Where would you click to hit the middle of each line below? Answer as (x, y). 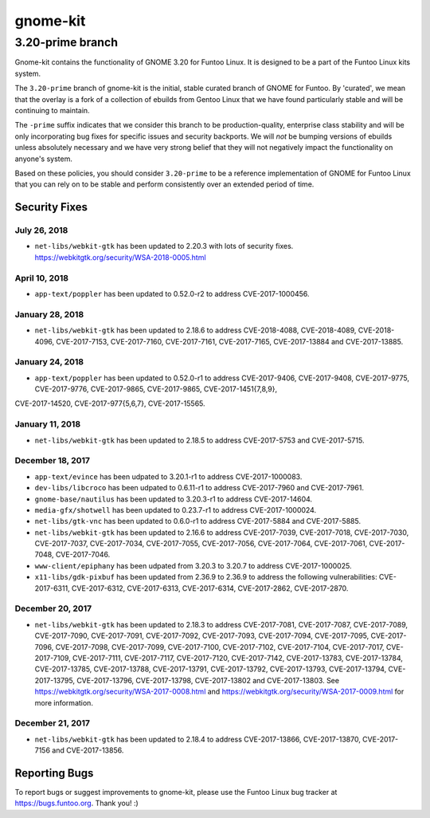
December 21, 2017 (53, 723)
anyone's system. (44, 159)
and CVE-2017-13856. (88, 750)
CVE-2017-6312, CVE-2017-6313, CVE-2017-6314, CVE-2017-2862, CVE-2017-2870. (210, 588)
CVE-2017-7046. (83, 555)
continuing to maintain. (53, 110)
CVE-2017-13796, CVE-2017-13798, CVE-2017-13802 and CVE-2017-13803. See (208, 680)
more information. (64, 702)
